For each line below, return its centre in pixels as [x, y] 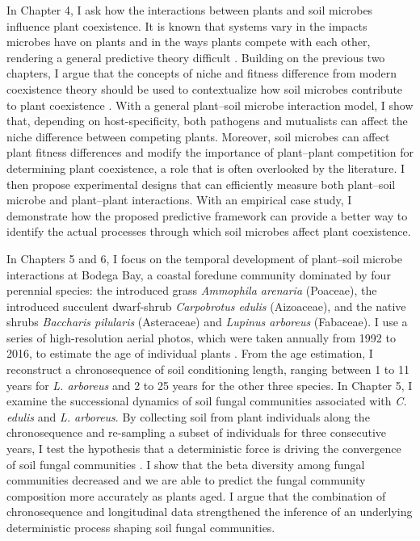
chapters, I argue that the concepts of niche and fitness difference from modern [202, 73]
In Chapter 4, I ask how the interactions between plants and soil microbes [190, 10]
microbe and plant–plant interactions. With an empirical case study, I [179, 200]
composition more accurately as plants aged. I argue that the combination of [196, 495]
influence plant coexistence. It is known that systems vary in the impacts [187, 25]
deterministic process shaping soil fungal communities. [141, 527]
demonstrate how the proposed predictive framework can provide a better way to [207, 215]
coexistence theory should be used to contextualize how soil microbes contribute [205, 88]
